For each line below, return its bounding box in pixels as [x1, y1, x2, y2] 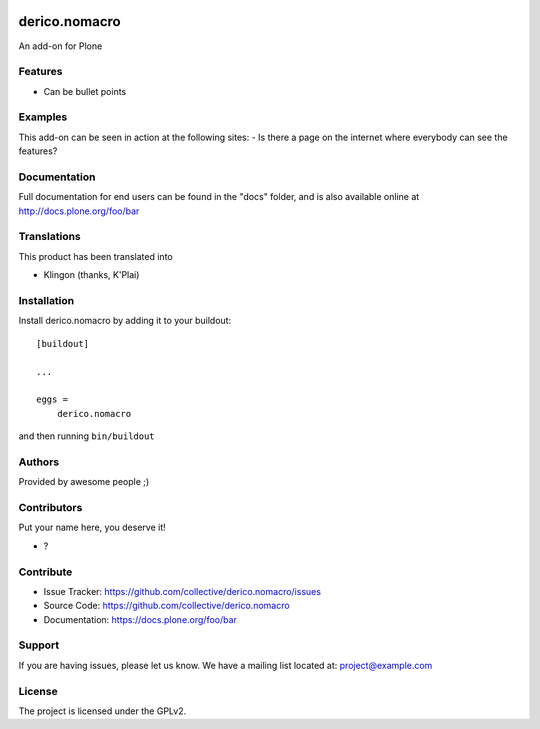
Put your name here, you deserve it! [18, 521, 166, 534]
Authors [18, 455, 60, 469]
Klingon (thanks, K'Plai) [43, 269, 140, 281]
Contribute [18, 565, 73, 579]
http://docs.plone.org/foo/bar [18, 205, 140, 217]
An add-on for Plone [18, 40, 103, 52]
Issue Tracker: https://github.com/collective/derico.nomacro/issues [43, 585, 322, 597]
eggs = [36, 394, 69, 405]
